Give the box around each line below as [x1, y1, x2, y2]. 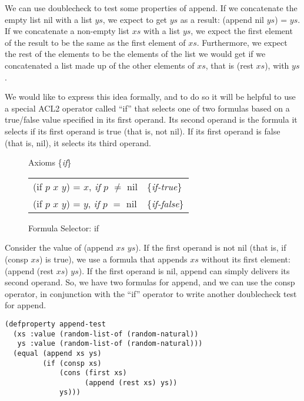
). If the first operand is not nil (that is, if [135, 241, 286, 254]
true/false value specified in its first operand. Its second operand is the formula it [5, 113, 298, 126]
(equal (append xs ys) [13, 349, 102, 358]
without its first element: [201, 252, 290, 265]
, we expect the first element [191, 25, 293, 37]
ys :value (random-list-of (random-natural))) [17, 339, 203, 348]
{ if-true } [146, 179, 182, 193]
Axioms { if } [28, 156, 72, 169]
